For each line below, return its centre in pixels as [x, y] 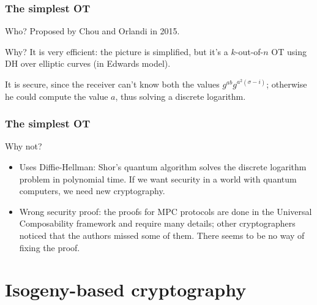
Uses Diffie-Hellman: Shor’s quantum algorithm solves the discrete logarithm [163, 167]
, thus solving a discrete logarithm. [181, 96]
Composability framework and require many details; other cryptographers [157, 223]
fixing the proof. [50, 247]
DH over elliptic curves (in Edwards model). [88, 63]
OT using [289, 51]
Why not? [24, 146]
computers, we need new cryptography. [92, 191]
